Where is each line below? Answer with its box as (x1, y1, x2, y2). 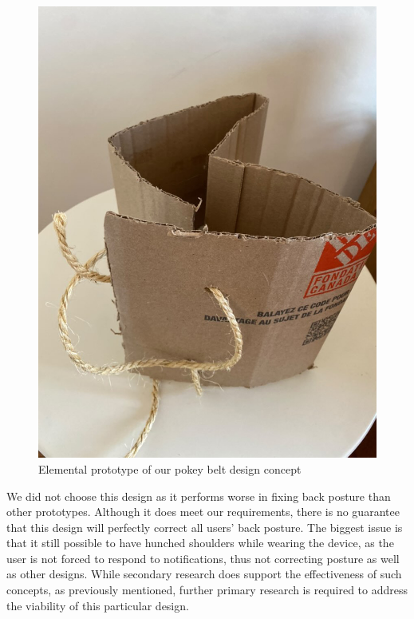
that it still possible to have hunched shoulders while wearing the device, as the (6, 534, 394, 551)
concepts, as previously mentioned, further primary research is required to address (6, 581, 408, 598)
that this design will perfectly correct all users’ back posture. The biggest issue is (6, 518, 403, 535)
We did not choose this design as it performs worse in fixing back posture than (6, 487, 391, 504)
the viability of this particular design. (6, 597, 189, 613)
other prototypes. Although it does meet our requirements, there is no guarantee (6, 503, 400, 520)
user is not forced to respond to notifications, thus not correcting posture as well (6, 550, 400, 566)
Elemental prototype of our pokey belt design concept (38, 460, 302, 477)
